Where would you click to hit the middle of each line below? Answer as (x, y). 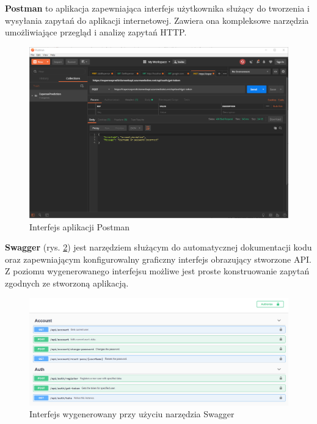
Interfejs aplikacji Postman (80, 226)
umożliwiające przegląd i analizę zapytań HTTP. (96, 32)
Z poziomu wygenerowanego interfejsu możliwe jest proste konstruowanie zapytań (157, 271)
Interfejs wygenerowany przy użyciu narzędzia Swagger (132, 414)
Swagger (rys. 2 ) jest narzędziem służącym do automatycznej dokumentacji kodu (158, 247)
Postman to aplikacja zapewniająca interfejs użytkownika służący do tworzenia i (157, 8)
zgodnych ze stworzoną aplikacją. (67, 283)
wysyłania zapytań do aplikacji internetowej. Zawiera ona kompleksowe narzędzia (157, 20)
